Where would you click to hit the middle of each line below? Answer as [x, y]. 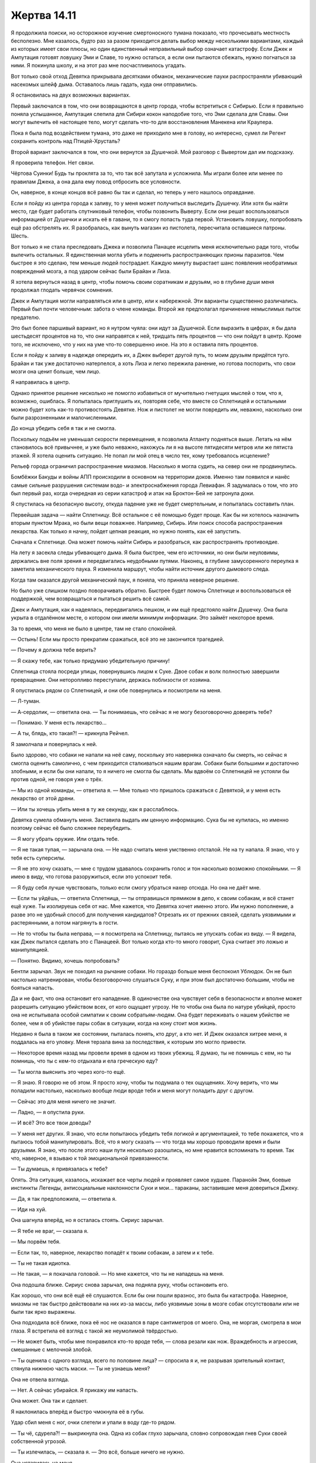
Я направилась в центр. [40, 382]
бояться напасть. [32, 988]
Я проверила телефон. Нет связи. [53, 163]
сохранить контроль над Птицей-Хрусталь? [66, 141]
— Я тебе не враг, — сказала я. [50, 1231]
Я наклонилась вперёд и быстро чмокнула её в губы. [78, 1412]
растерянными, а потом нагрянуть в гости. [65, 923]
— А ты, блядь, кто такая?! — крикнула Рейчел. [70, 733]
